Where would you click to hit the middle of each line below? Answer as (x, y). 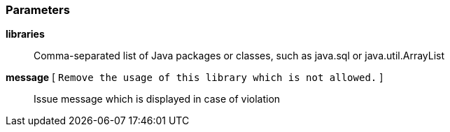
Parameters (38, 10)
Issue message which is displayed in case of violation (157, 99)
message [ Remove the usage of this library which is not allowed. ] (195, 78)
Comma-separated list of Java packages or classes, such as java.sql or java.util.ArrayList (239, 56)
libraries (25, 34)
